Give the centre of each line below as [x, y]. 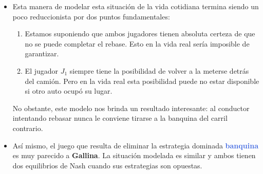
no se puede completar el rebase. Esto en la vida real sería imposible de [137, 43]
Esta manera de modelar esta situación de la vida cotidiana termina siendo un [136, 6]
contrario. [28, 128]
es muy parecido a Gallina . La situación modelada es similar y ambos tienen [134, 155]
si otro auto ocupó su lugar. [69, 91]
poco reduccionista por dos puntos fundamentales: [91, 16]
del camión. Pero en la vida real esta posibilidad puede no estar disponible [142, 81]
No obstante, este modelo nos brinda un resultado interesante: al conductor [131, 108]
